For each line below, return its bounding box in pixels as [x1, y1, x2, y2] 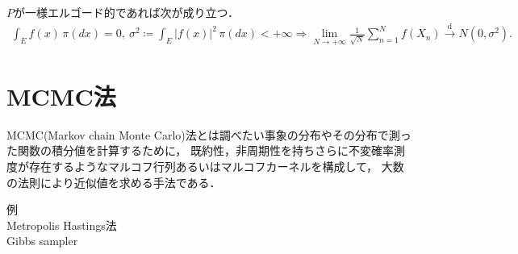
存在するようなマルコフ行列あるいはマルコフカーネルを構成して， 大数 [28, 157, 404, 174]
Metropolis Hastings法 [6, 216, 117, 233]
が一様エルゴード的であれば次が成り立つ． [14, 4, 239, 20]
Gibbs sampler [6, 232, 78, 249]
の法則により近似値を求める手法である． [6, 173, 221, 190]
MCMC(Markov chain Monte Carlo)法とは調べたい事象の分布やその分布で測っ [6, 126, 411, 143]
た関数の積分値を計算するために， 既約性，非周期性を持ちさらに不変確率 [6, 142, 394, 159]
